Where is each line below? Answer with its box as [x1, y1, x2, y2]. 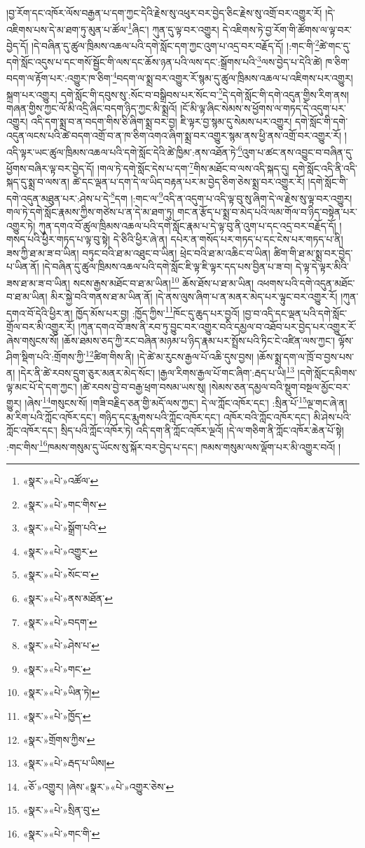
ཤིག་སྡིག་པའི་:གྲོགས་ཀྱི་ [6, 349, 85, 363]
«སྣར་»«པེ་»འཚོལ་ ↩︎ [22, 473, 99, 487]
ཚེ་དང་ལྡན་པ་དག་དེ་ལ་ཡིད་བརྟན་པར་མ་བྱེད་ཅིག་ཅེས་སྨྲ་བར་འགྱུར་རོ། [72, 174, 305, 189]
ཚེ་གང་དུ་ [319, 38, 351, 53]
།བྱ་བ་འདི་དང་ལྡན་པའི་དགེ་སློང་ [242, 305, 347, 320]
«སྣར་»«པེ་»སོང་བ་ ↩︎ [22, 567, 99, 582]
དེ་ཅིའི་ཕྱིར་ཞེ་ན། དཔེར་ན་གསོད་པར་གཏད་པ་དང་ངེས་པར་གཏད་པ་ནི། [113, 232, 343, 246]
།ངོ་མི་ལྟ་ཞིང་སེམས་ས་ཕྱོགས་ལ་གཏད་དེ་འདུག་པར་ [180, 100, 346, 115]
